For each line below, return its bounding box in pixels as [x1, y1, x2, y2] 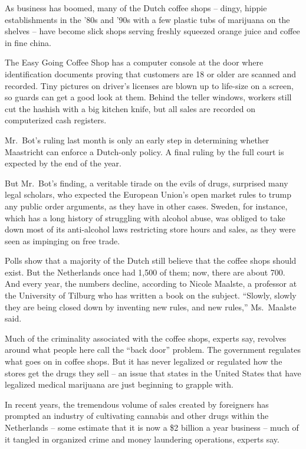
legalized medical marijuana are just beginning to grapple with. [5, 378, 233, 391]
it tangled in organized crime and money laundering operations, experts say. [5, 432, 279, 445]
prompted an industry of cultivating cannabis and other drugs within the [5, 409, 269, 422]
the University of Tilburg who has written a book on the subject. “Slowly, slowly [5, 289, 297, 301]
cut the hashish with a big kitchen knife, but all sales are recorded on [5, 102, 256, 114]
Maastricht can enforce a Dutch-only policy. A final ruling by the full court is [5, 145, 284, 158]
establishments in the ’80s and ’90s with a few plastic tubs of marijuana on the [5, 13, 290, 25]
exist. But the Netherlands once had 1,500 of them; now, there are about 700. [5, 266, 285, 278]
